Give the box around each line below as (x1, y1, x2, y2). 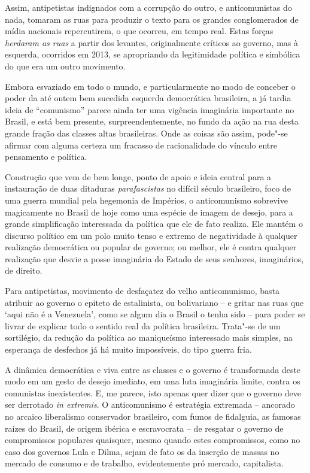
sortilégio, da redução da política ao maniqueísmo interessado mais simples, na (5, 331, 293, 344)
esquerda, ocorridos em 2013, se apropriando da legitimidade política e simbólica (5, 48, 300, 60)
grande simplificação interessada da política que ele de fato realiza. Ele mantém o (5, 217, 303, 230)
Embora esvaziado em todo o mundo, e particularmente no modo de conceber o (5, 80, 296, 92)
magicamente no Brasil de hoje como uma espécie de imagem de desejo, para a (5, 205, 293, 218)
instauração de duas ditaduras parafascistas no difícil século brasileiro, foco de (5, 182, 291, 195)
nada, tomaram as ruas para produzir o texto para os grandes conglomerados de (5, 13, 299, 25)
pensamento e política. (5, 150, 87, 163)
